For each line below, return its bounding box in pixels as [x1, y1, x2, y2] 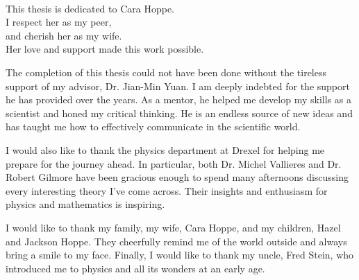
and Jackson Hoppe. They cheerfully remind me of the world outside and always [6, 234, 347, 248]
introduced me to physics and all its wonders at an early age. [6, 261, 265, 275]
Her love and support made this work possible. [6, 42, 204, 56]
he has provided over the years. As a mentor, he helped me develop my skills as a [6, 92, 351, 107]
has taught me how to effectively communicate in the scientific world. [6, 119, 301, 134]
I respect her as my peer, [6, 15, 112, 29]
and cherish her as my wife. [6, 28, 122, 42]
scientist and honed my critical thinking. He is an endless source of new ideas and [6, 105, 353, 120]
